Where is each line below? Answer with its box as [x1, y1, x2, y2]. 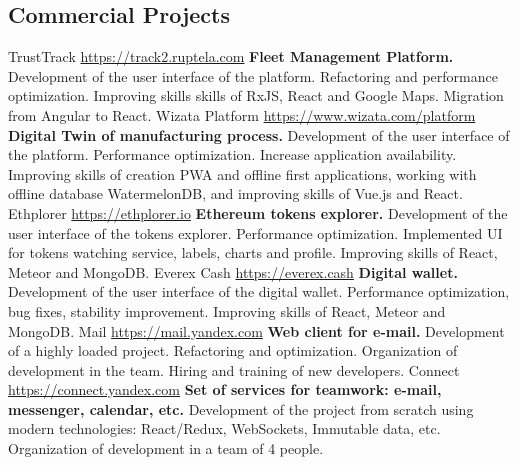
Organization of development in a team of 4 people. [8, 438, 324, 459]
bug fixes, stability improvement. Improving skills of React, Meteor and [8, 300, 446, 321]
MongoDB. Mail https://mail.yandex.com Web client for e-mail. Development [8, 320, 505, 341]
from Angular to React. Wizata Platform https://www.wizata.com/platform [8, 104, 476, 125]
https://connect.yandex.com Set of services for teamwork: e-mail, [8, 379, 442, 400]
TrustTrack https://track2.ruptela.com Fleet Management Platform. [8, 46, 454, 67]
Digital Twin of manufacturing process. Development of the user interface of [8, 124, 510, 145]
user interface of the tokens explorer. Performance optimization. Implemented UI [8, 222, 503, 243]
